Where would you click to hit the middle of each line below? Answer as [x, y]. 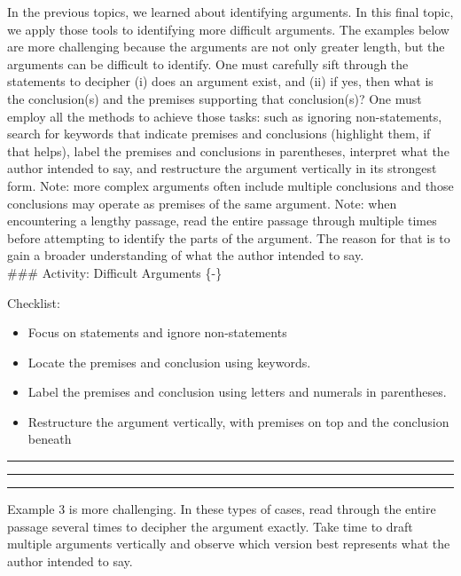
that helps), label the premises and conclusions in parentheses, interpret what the [228, 150]
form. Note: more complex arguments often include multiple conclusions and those [230, 185]
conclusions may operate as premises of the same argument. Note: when [202, 203]
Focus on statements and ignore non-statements [157, 332]
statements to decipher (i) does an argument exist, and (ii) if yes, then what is [220, 81]
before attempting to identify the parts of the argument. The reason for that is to [229, 237]
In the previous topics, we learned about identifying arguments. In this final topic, [230, 12]
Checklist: [34, 302]
